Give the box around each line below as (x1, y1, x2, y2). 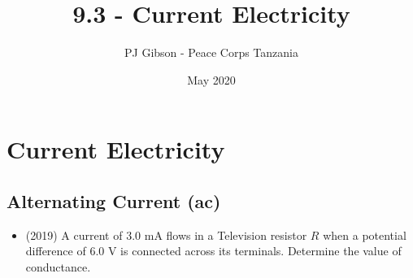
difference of (25, 242, 86, 259)
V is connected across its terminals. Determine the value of (107, 242, 402, 259)
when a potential (323, 226, 406, 243)
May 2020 (187, 71, 236, 88)
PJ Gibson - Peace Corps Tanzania (124, 44, 298, 61)
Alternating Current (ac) (7, 188, 221, 213)
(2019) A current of (25, 226, 123, 243)
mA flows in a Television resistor (144, 226, 307, 243)
